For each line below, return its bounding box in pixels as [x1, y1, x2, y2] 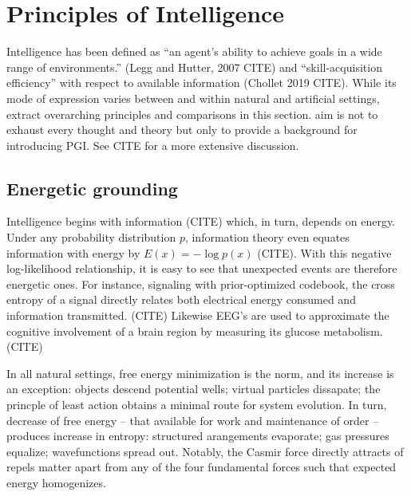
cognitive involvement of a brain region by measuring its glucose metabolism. [6, 322, 383, 339]
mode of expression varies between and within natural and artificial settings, [6, 89, 380, 106]
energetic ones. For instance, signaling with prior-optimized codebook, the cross [6, 275, 395, 292]
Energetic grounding [6, 175, 178, 200]
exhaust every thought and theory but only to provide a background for [6, 121, 358, 138]
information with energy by [6, 244, 140, 261]
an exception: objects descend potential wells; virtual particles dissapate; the [6, 380, 381, 397]
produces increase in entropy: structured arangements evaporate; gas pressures [6, 427, 389, 444]
